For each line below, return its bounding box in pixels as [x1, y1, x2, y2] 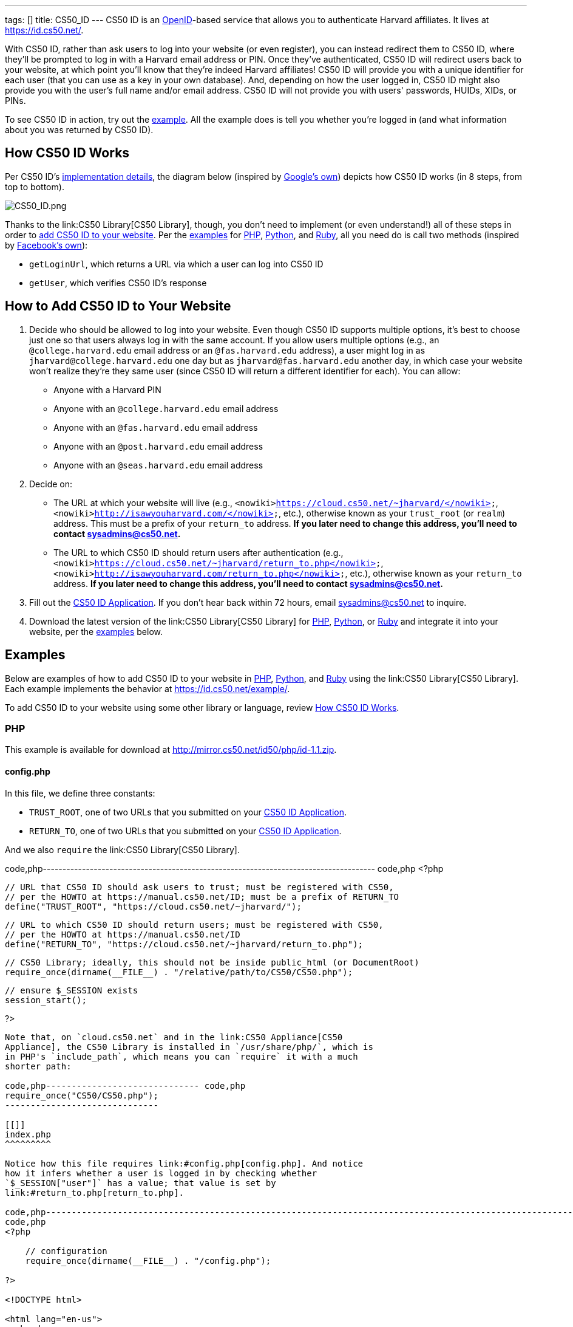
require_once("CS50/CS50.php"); [5, 1090, 158, 1100]
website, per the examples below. [29, 626, 163, 637]
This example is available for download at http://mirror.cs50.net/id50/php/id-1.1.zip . [5, 744, 337, 755]
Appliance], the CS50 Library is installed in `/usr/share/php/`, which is [5, 1041, 373, 1052]
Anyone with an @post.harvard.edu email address [53, 441, 263, 451]
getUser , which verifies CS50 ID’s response [29, 277, 207, 288]
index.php [5, 1129, 51, 1139]
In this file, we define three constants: [5, 787, 155, 798]
